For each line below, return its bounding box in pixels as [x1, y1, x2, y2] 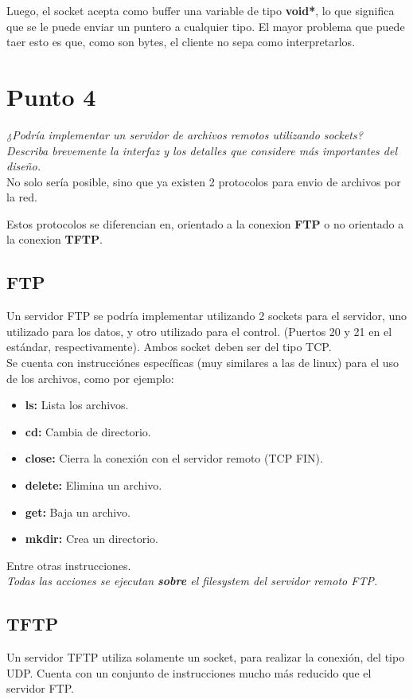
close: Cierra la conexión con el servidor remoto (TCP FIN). [25, 450, 323, 467]
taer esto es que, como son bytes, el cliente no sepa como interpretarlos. [6, 33, 356, 50]
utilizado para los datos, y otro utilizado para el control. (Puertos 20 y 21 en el [6, 322, 392, 339]
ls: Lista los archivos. [25, 396, 129, 413]
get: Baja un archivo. [25, 503, 131, 520]
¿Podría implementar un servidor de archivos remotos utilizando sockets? [6, 126, 363, 143]
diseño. [6, 158, 41, 174]
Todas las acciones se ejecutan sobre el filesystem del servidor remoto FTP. [6, 572, 378, 589]
